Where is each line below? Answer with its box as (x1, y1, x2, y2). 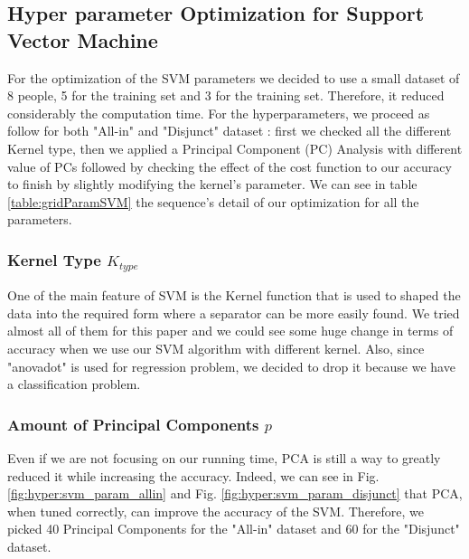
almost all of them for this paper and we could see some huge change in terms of (7, 321, 454, 340)
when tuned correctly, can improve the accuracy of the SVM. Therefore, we (7, 501, 425, 520)
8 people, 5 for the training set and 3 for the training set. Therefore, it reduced (7, 86, 445, 105)
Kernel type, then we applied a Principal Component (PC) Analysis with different (7, 138, 463, 157)
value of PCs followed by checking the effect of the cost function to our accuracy (7, 156, 452, 175)
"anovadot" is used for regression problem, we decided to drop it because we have (7, 356, 455, 375)
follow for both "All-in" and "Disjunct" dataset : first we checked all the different (7, 121, 452, 140)
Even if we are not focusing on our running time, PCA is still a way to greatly (7, 449, 441, 468)
